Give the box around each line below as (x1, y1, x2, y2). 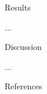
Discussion (5, 41, 42, 53)
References (5, 80, 42, 92)
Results (5, 1, 31, 13)
